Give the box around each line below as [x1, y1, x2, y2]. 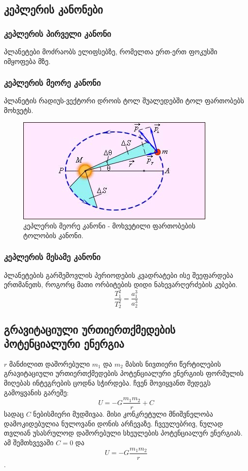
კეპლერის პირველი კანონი [4, 27, 111, 39]
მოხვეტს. [4, 105, 33, 115]
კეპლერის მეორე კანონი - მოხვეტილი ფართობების [23, 221, 196, 231]
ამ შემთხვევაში [4, 437, 54, 447]
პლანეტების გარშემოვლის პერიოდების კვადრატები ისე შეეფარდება [4, 270, 233, 280]
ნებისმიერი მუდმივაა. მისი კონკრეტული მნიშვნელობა [33, 409, 213, 419]
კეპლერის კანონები [4, 2, 103, 17]
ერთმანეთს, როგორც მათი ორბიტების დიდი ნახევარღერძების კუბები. [4, 279, 238, 290]
